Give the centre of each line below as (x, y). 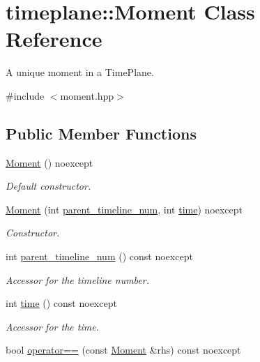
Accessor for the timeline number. (77, 279)
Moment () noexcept (49, 162)
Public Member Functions (101, 133)
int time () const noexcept (61, 303)
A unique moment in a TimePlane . (80, 72)
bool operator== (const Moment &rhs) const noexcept (123, 350)
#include (25, 95)
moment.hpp (87, 95)
